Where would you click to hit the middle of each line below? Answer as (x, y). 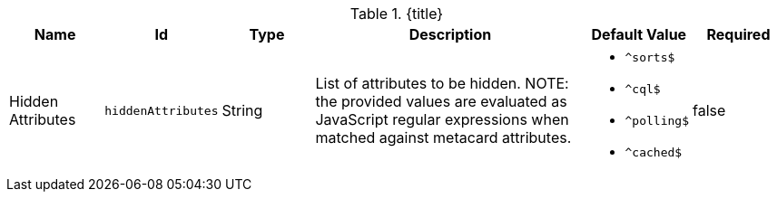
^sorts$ (650, 57)
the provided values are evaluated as (441, 101)
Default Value (639, 34)
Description (450, 34)
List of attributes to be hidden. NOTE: (442, 83)
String (242, 110)
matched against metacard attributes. (443, 137)
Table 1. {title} (397, 14)
